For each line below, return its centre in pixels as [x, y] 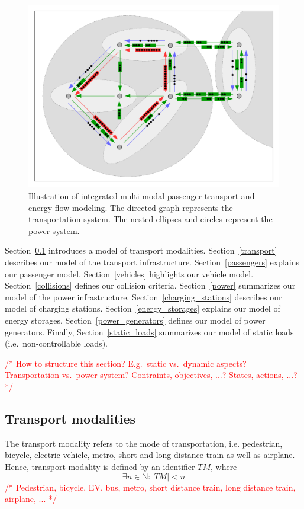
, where [224, 466]
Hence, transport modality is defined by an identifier [100, 466]
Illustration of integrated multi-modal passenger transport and [142, 196]
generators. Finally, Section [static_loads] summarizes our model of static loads [149, 332]
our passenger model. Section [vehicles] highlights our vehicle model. [129, 273]
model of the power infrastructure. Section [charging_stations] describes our [143, 297]
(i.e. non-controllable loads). [56, 343]
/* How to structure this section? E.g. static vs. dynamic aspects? [126, 363]
